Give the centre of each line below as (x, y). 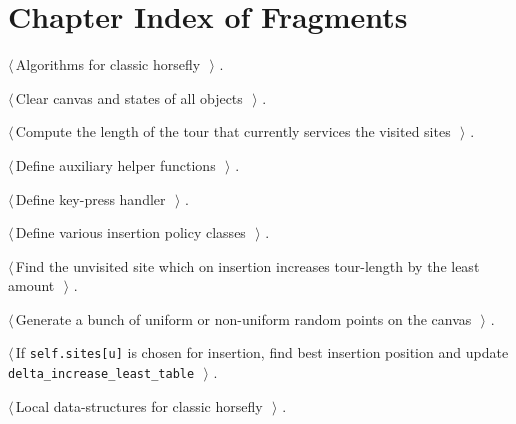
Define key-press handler (90, 198)
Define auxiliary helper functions (115, 164)
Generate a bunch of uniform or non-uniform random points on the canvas (243, 318)
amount (31, 285)
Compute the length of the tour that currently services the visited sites (233, 131)
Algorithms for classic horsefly (108, 64)
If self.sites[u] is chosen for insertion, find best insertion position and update (262, 352)
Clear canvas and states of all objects (129, 97)
